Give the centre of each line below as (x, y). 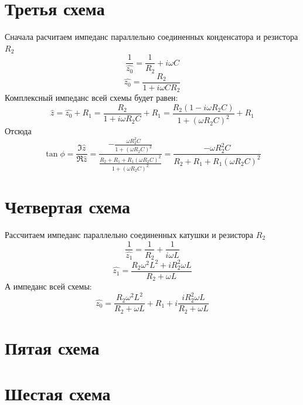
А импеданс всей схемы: (48, 286)
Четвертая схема (68, 206)
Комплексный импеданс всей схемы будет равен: (91, 98)
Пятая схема (52, 347)
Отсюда (18, 131)
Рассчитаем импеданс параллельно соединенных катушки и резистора (129, 234)
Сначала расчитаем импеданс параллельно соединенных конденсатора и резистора (151, 37)
